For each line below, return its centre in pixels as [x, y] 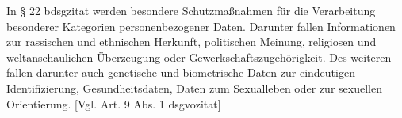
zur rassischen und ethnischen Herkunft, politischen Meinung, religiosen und [191, 42]
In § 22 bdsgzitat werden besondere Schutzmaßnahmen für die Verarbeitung [191, 10]
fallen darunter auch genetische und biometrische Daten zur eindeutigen [181, 72]
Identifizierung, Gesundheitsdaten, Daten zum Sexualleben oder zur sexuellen [194, 88]
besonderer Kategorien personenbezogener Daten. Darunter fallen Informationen [201, 26]
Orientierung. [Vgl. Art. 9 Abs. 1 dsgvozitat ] [114, 103]
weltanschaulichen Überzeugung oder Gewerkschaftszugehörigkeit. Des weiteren [199, 57]
